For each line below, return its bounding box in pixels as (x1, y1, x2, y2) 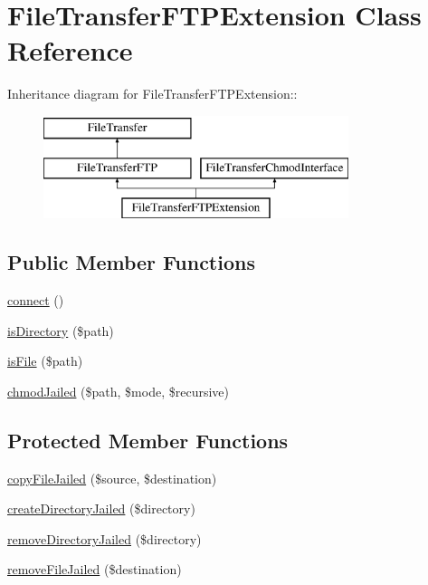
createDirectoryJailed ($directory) (7, 499, 195, 518)
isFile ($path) (7, 351, 83, 370)
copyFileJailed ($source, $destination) (7, 468, 217, 487)
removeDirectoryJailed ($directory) (7, 529, 202, 548)
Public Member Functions (7, 248, 255, 276)
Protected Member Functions (7, 426, 289, 454)
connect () (7, 291, 64, 310)
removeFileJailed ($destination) (7, 560, 182, 579)
